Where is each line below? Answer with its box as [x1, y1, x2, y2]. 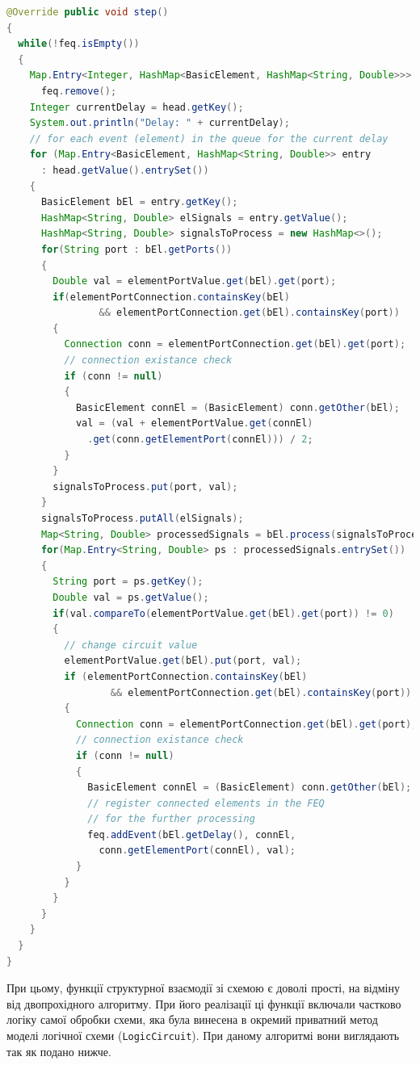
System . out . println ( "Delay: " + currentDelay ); [29, 117, 290, 129]
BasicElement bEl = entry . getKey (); [40, 196, 238, 208]
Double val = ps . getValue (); [52, 591, 209, 603]
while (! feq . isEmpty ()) [18, 38, 140, 50]
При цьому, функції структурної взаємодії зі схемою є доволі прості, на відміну [6, 979, 401, 996]
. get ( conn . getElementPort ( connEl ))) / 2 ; [87, 434, 313, 446]
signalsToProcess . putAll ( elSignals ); [40, 513, 244, 524]
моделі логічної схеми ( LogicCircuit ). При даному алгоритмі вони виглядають [6, 1027, 400, 1043]
